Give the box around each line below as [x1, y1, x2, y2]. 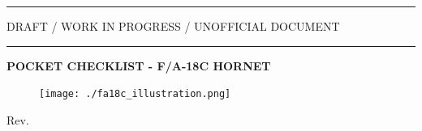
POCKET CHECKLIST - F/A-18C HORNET [6, 57, 271, 74]
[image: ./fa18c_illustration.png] [39, 88, 231, 100]
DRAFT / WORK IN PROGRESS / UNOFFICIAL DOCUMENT [6, 18, 340, 34]
